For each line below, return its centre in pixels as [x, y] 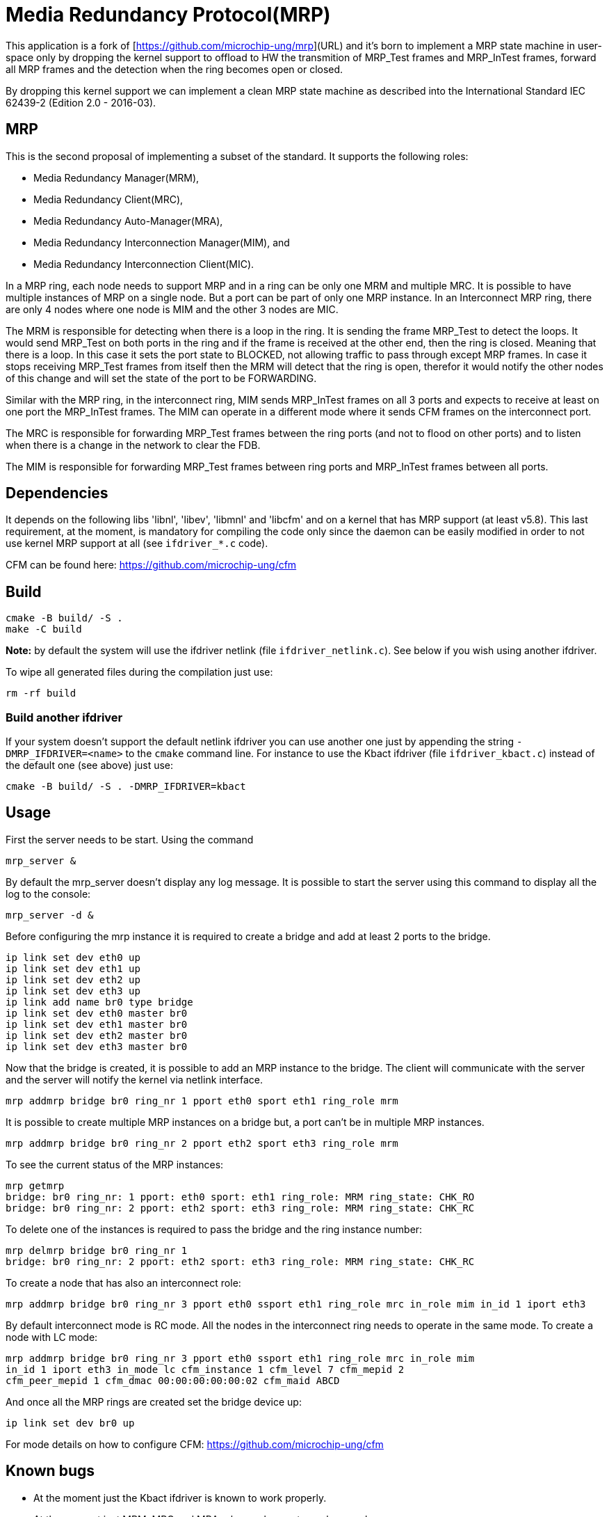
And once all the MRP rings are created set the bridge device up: [154, 1401]
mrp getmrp [35, 1185]
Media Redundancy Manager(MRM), [116, 177]
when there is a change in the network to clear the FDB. [133, 445]
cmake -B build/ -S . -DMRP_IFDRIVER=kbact [126, 787]
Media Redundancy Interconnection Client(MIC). [144, 264]
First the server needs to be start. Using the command [130, 839]
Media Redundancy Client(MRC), [108, 199]
